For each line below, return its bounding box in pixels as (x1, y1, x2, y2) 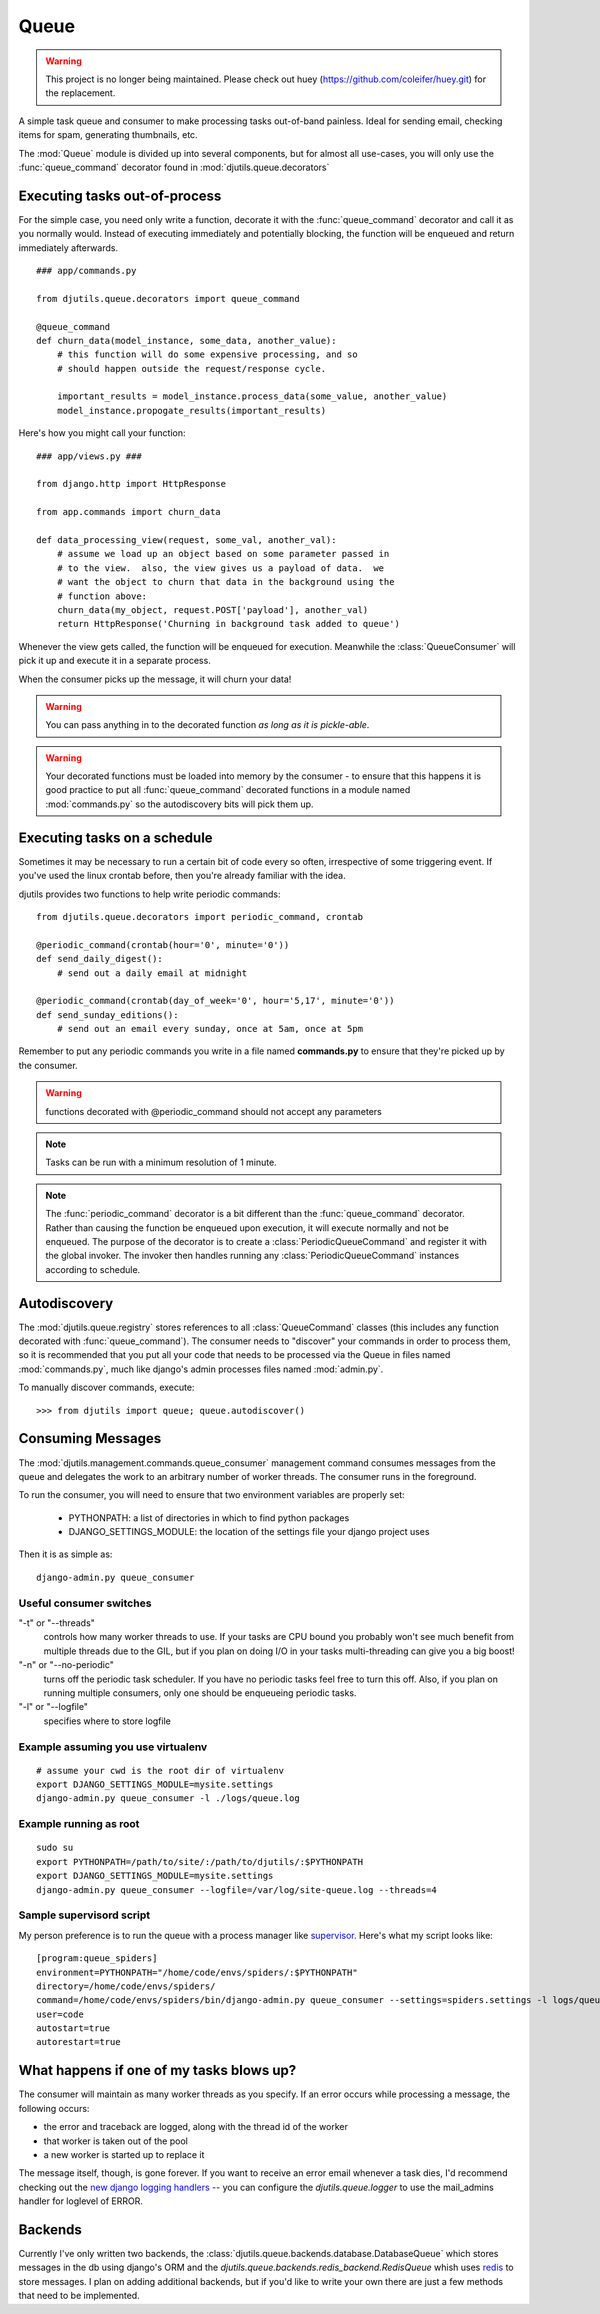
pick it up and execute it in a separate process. (18, 655, 212, 667)
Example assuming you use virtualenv (18, 1740, 208, 1754)
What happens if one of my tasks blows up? (18, 2062, 297, 2079)
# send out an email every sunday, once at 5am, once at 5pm (56, 1023, 364, 1035)
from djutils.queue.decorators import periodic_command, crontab (36, 911, 364, 922)
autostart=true (36, 2023, 111, 2034)
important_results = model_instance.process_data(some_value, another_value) (56, 391, 448, 402)
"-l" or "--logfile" (18, 1701, 89, 1713)
